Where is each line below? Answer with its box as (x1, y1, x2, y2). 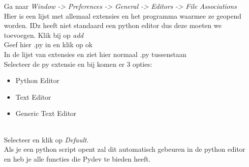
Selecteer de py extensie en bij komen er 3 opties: (4, 58, 153, 69)
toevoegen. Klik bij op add (4, 29, 84, 40)
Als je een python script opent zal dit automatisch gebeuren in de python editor (4, 144, 246, 154)
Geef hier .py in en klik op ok (4, 39, 93, 50)
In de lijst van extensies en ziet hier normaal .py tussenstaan (4, 49, 187, 59)
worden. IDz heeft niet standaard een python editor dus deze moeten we (4, 20, 222, 30)
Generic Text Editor (15, 108, 77, 118)
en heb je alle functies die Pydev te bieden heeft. (4, 153, 151, 164)
